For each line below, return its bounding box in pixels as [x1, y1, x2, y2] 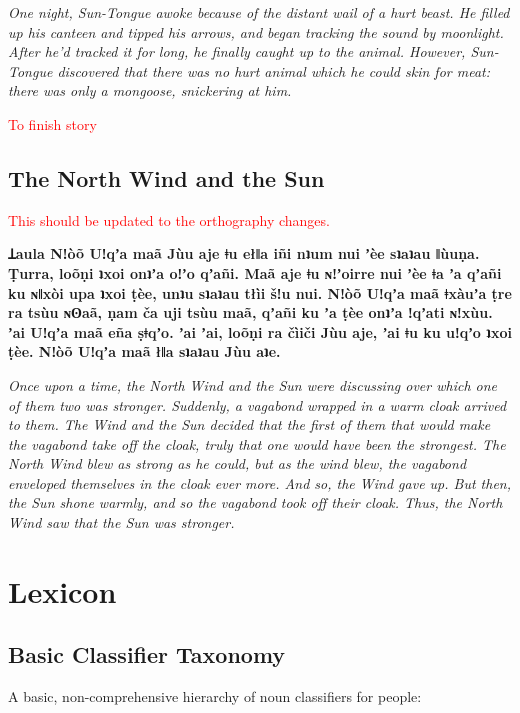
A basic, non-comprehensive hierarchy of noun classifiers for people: [8, 686, 422, 707]
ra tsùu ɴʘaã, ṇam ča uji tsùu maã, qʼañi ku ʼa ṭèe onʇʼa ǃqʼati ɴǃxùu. [8, 302, 493, 323]
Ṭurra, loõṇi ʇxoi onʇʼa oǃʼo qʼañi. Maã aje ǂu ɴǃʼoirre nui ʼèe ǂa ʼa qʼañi [8, 262, 502, 283]
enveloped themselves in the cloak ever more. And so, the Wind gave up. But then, [8, 472, 512, 493]
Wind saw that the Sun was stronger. [8, 512, 235, 533]
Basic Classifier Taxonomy [8, 639, 286, 670]
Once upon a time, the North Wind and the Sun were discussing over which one [8, 374, 498, 395]
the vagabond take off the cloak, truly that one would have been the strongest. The [8, 433, 506, 454]
